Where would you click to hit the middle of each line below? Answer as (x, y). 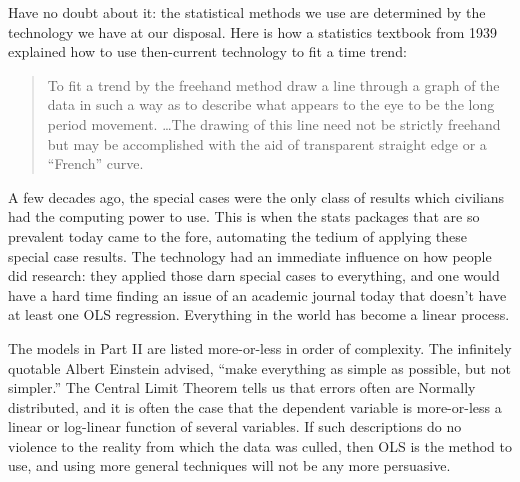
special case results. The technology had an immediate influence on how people (250, 255)
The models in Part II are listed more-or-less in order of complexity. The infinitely (260, 347)
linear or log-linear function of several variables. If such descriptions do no (235, 426)
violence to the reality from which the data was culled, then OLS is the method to (260, 445)
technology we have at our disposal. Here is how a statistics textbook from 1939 (252, 31)
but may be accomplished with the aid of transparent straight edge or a (267, 143)
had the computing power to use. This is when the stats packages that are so (244, 216)
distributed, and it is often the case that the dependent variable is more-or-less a (255, 406)
